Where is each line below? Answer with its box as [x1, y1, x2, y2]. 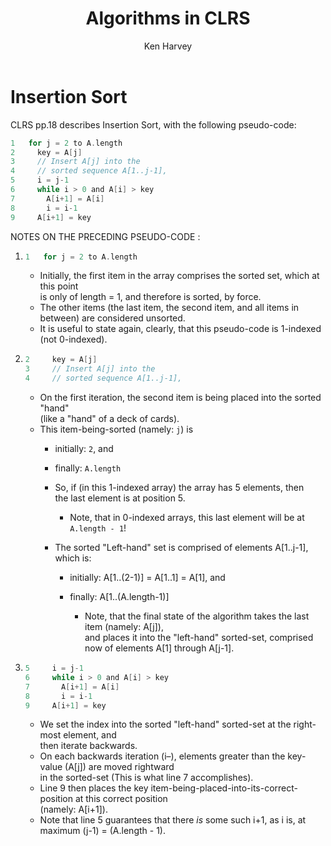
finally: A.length [54, 462, 122, 474]
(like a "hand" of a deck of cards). [39, 413, 180, 425]
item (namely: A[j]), [84, 621, 164, 633]
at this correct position [74, 793, 168, 805]
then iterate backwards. [39, 740, 138, 752]
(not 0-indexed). [39, 333, 108, 346]
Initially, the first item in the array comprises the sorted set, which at [39, 270, 320, 282]
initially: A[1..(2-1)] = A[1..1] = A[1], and [69, 572, 226, 584]
